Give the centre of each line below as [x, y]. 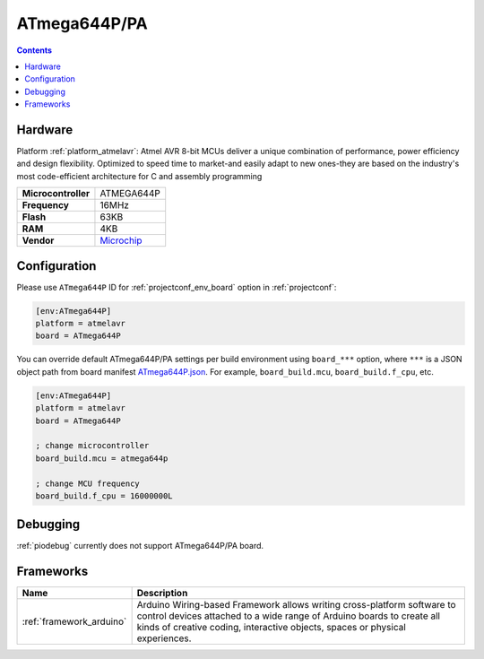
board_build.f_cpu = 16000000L [104, 496]
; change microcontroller [92, 446]
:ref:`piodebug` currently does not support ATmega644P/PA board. [140, 546]
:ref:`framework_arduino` [74, 621]
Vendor [38, 240]
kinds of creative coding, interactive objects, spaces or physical [272, 628]
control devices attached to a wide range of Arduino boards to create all [289, 616]
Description [162, 594]
